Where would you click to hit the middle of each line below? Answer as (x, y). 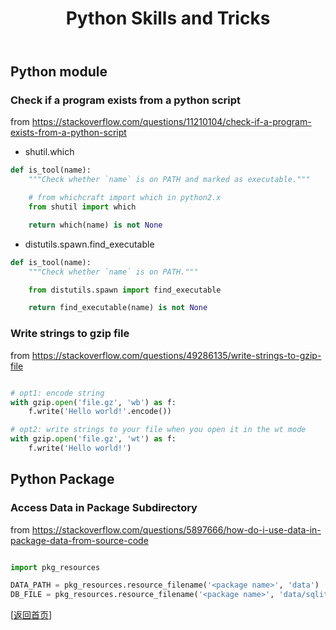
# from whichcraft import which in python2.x (125, 198)
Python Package (62, 479)
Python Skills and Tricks (168, 18)
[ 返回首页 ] (31, 615)
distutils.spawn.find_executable (89, 244)
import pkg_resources (55, 567)
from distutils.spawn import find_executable (125, 290)
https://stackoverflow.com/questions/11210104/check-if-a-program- (171, 122)
